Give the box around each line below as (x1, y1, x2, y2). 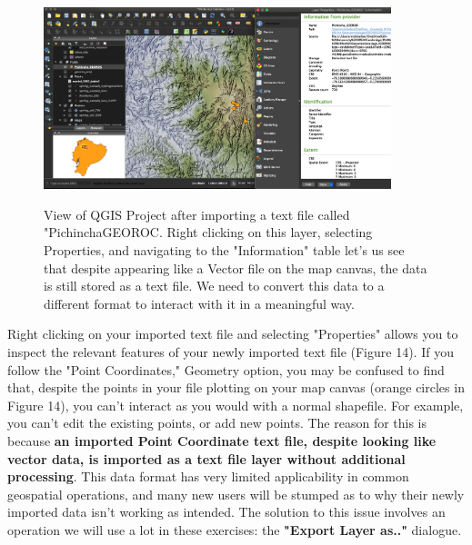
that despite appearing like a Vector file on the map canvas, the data (44, 258, 427, 277)
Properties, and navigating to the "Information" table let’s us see (44, 241, 405, 260)
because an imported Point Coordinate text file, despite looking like (7, 431, 437, 451)
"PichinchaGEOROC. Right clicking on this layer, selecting (44, 223, 373, 242)
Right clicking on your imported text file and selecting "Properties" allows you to (7, 324, 458, 343)
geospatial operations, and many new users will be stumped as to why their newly (7, 484, 465, 503)
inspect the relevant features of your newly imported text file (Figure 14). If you (7, 342, 454, 362)
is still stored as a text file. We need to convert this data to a (44, 276, 385, 295)
